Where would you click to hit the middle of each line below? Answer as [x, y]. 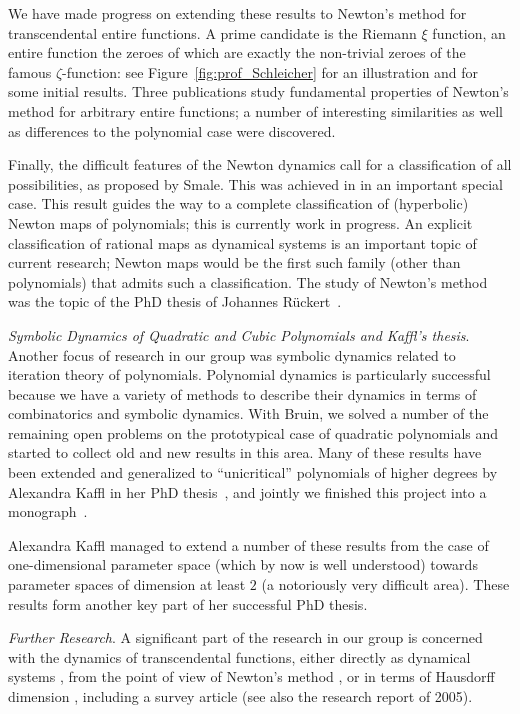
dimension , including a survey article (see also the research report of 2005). [240, 696]
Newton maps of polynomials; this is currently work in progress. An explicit [240, 222]
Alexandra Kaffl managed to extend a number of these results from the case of [248, 544]
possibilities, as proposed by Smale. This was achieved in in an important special [255, 183]
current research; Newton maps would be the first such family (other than [234, 262]
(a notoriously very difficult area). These [385, 584]
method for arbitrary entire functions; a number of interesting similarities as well [255, 110]
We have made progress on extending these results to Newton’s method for [237, 13]
